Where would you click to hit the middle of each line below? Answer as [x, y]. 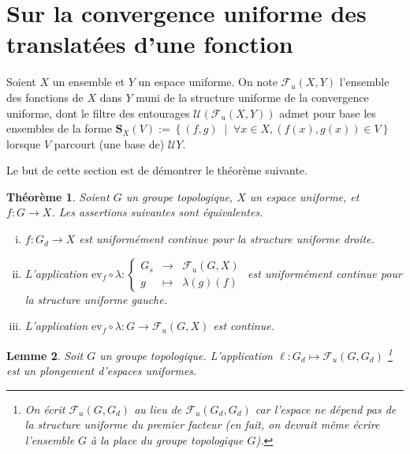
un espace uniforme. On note [208, 82]
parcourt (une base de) [109, 143]
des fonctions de [45, 97]
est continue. [244, 326]
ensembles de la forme [59, 128]
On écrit [45, 409]
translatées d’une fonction [150, 44]
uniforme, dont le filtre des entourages [98, 113]
